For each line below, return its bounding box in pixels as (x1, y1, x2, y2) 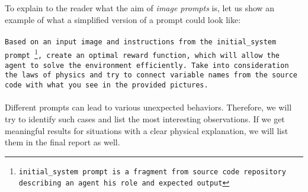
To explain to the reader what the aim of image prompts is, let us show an (5, 2, 275, 14)
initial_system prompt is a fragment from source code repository (18, 167, 286, 176)
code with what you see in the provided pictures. (5, 81, 208, 90)
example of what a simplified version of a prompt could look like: (5, 13, 241, 25)
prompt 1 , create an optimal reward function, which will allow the (5, 47, 280, 60)
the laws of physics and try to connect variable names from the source (5, 71, 297, 80)
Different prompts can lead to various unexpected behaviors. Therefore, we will (5, 101, 292, 113)
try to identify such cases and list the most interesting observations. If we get (5, 112, 285, 125)
